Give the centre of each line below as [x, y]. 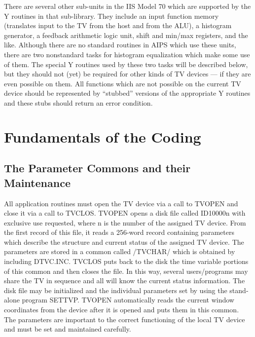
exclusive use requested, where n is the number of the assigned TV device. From [125, 222]
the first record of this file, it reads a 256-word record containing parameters [119, 232]
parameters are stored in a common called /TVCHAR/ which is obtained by [120, 251]
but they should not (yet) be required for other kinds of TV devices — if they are [127, 74]
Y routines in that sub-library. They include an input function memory [111, 16]
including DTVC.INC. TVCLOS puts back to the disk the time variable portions [126, 261]
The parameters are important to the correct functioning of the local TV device [125, 319]
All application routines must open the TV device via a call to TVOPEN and [121, 203]
